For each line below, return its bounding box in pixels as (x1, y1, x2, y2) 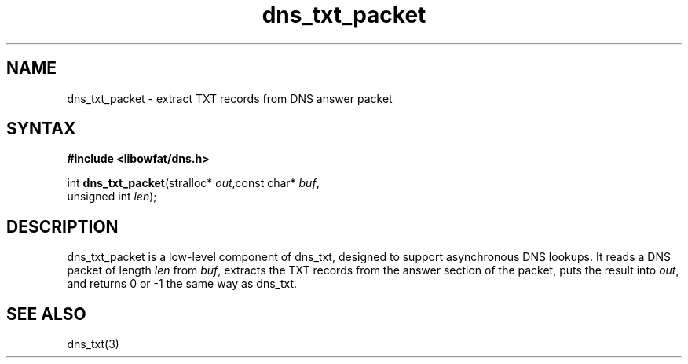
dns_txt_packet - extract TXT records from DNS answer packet (67, 91, 393, 105)
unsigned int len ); (67, 189, 157, 204)
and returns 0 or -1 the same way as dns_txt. (67, 277, 298, 291)
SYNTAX (6, 119, 76, 139)
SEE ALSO (6, 303, 86, 324)
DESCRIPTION (6, 216, 119, 237)
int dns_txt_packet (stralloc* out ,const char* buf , (67, 176, 320, 190)
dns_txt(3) (67, 337, 119, 351)
